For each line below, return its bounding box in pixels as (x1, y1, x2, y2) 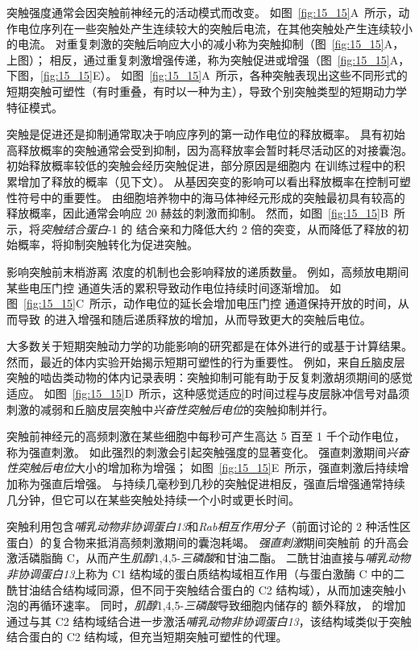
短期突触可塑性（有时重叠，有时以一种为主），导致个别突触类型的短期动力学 (6, 82, 407, 99)
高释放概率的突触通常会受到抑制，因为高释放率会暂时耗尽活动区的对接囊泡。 (6, 141, 413, 158)
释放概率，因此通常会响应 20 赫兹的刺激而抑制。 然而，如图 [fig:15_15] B (6, 205, 388, 221)
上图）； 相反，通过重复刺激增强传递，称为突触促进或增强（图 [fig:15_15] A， (6, 51, 410, 68)
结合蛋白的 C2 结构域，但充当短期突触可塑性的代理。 (6, 628, 288, 645)
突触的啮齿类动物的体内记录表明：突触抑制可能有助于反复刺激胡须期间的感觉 (6, 369, 413, 386)
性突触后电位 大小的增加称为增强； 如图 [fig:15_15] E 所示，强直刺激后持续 (6, 459, 398, 476)
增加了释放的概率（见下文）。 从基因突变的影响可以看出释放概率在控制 (17, 172, 388, 189)
